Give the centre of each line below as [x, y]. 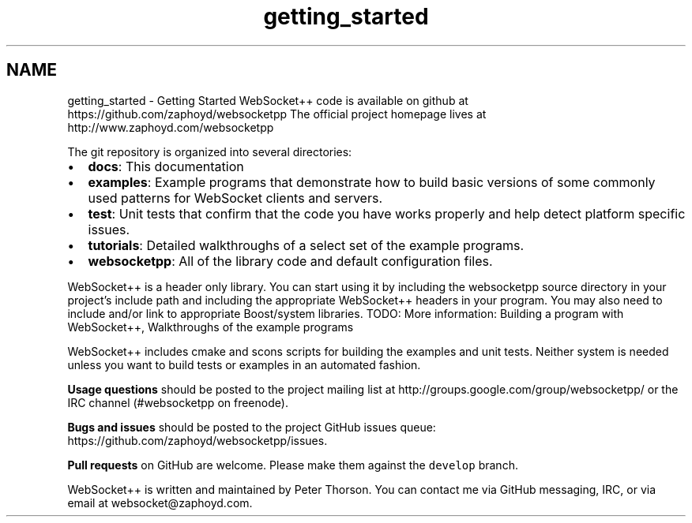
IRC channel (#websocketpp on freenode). [178, 402]
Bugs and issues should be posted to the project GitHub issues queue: [252, 427]
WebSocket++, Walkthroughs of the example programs [211, 327]
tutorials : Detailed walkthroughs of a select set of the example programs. [306, 245]
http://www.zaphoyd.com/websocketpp [171, 127]
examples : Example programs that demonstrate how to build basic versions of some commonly [372, 182]
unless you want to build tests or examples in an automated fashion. [244, 364]
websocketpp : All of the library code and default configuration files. [290, 261]
